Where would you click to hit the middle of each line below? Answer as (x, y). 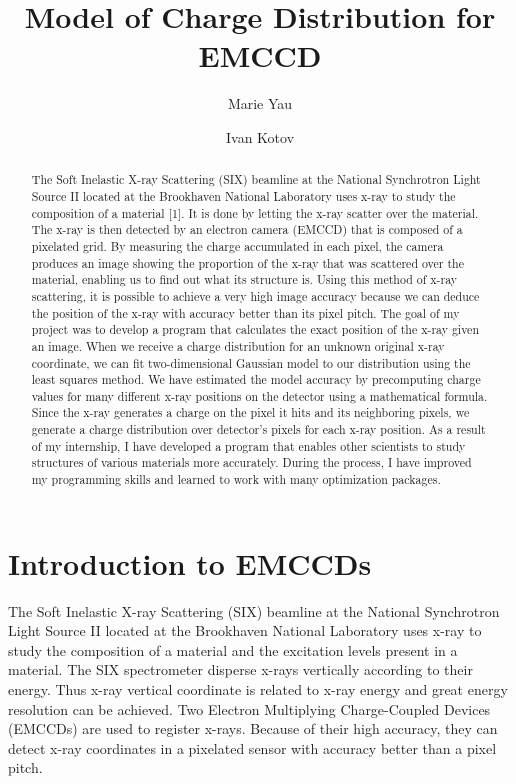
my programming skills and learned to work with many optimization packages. (236, 479)
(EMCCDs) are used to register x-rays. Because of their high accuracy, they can (253, 728)
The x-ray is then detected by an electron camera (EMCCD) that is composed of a (247, 229)
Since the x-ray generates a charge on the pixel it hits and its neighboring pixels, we (250, 412)
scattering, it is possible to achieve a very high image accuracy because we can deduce (255, 295)
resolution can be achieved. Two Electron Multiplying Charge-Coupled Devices (249, 708)
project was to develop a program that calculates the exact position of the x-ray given (255, 329)
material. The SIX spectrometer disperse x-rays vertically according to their (240, 669)
